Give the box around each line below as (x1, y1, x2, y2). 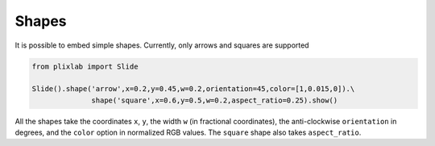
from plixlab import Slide (31, 61, 139, 71)
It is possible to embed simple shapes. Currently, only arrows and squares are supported (14, 40, 309, 50)
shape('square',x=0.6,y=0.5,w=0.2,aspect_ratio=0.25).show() (91, 95, 338, 105)
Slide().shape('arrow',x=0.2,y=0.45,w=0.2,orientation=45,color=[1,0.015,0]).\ (31, 85, 355, 94)
